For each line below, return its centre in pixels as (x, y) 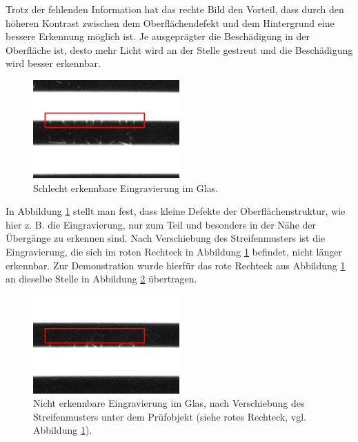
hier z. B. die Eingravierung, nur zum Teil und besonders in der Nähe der (161, 224)
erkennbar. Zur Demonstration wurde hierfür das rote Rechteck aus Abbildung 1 (176, 265)
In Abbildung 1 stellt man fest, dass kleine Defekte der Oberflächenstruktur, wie (176, 211)
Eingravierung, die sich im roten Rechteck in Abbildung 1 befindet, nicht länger (174, 251)
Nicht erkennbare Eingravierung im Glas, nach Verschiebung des (169, 403)
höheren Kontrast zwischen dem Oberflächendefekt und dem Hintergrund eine (170, 22)
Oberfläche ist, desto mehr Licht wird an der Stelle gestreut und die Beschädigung (179, 49)
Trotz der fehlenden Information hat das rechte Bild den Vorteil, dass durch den (175, 9)
